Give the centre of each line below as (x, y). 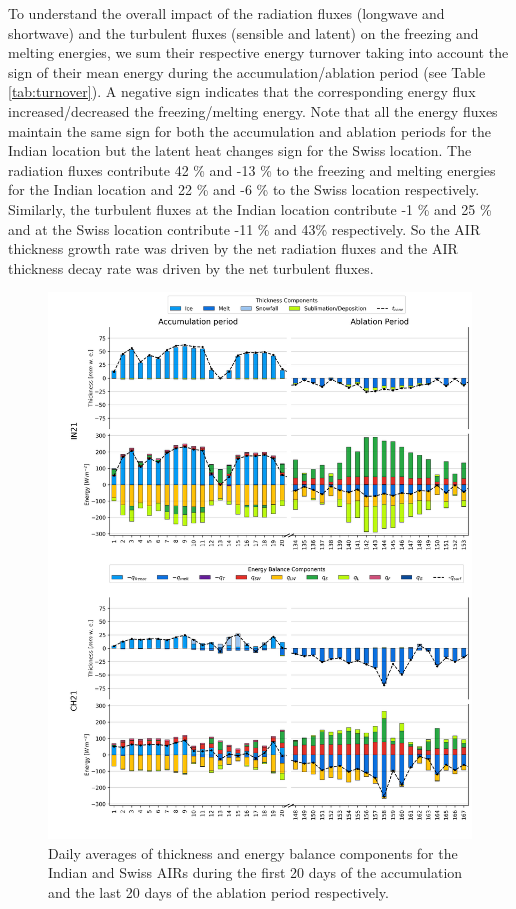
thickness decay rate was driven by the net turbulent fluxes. (191, 267)
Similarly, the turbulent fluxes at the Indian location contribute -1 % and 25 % (250, 208)
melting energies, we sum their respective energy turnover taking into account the (258, 52)
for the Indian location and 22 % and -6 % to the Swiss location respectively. (244, 189)
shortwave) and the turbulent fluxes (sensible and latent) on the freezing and (243, 32)
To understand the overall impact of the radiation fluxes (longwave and (226, 13)
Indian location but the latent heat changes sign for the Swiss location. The (240, 150)
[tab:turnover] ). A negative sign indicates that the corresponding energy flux (242, 91)
